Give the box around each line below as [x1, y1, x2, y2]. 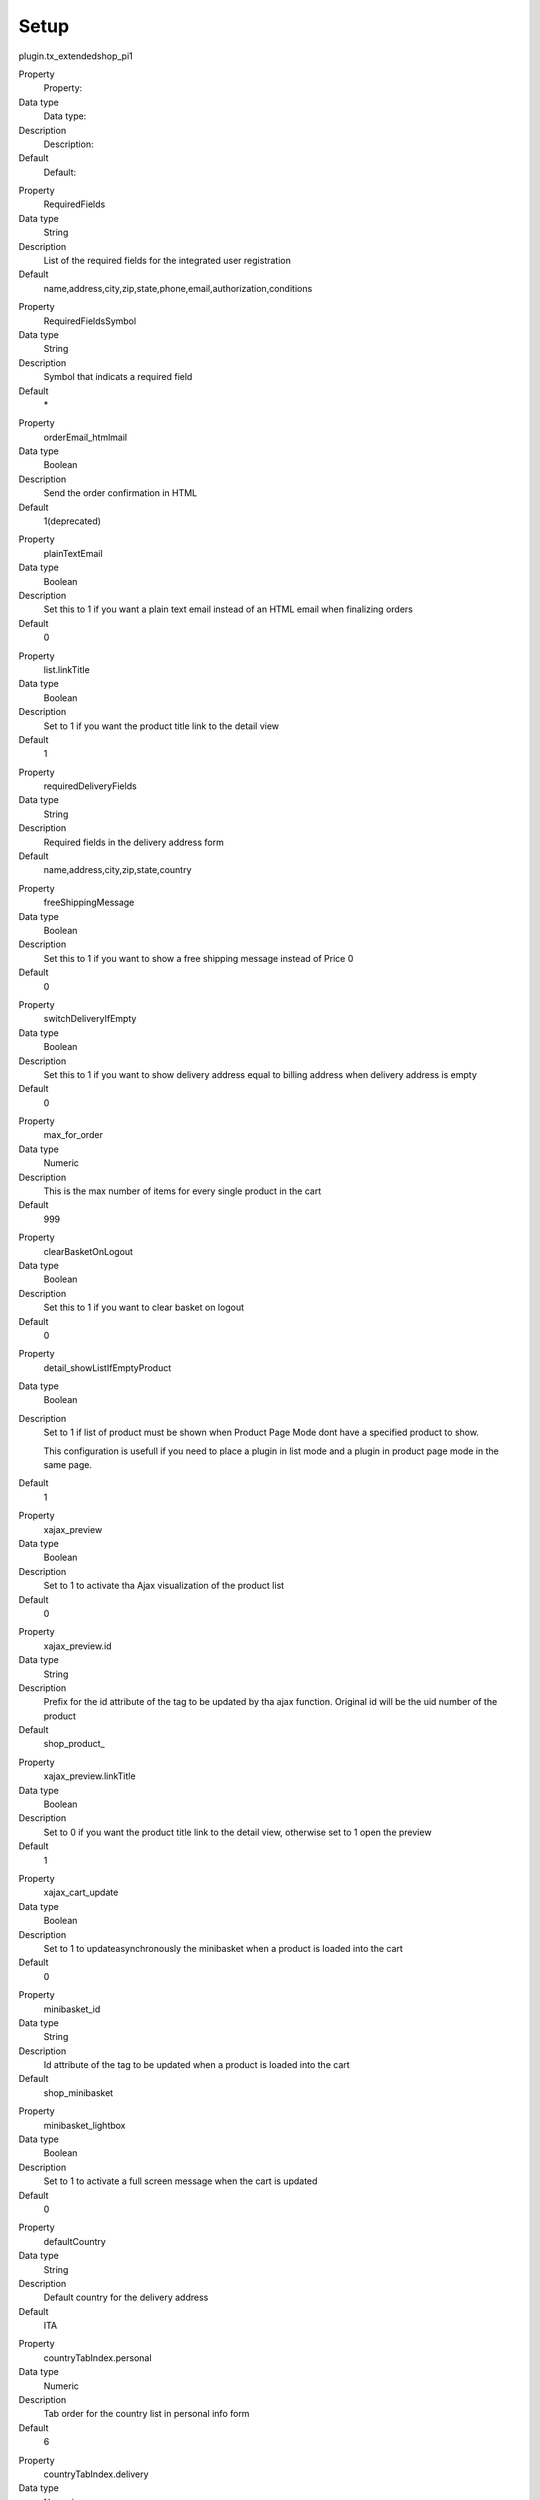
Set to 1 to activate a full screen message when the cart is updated [43, 2175, 318, 2187]
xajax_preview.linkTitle [43, 1770, 136, 1782]
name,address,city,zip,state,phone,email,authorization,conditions [43, 282, 313, 294]
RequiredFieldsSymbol [43, 315, 137, 327]
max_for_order [43, 1129, 104, 1141]
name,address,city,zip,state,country [43, 864, 192, 876]
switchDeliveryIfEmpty [43, 1013, 137, 1025]
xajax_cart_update [43, 1886, 119, 1899]
